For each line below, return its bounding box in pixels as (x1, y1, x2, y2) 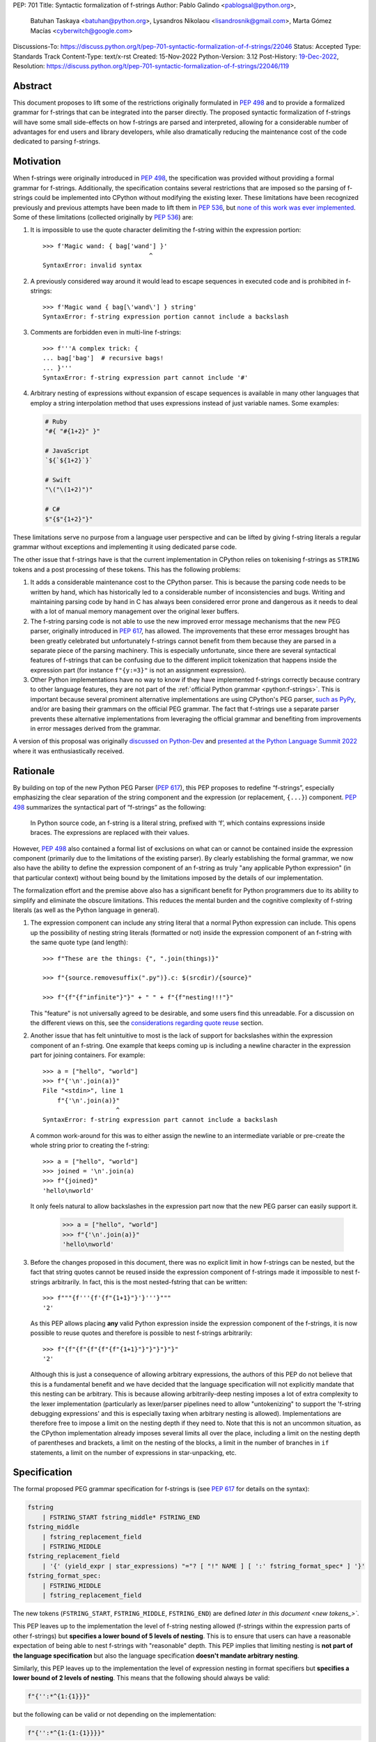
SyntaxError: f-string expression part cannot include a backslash (42, 1116, 278, 1124)
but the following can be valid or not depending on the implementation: (13, 1711, 217, 1719)
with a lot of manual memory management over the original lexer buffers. (30, 607, 240, 616)
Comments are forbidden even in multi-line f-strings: (30, 328, 181, 337)
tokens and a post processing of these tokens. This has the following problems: (13, 565, 241, 573)
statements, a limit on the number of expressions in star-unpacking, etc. (30, 1448, 237, 1456)
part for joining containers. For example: (30, 1051, 146, 1059)
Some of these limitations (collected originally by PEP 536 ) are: (13, 213, 194, 221)
